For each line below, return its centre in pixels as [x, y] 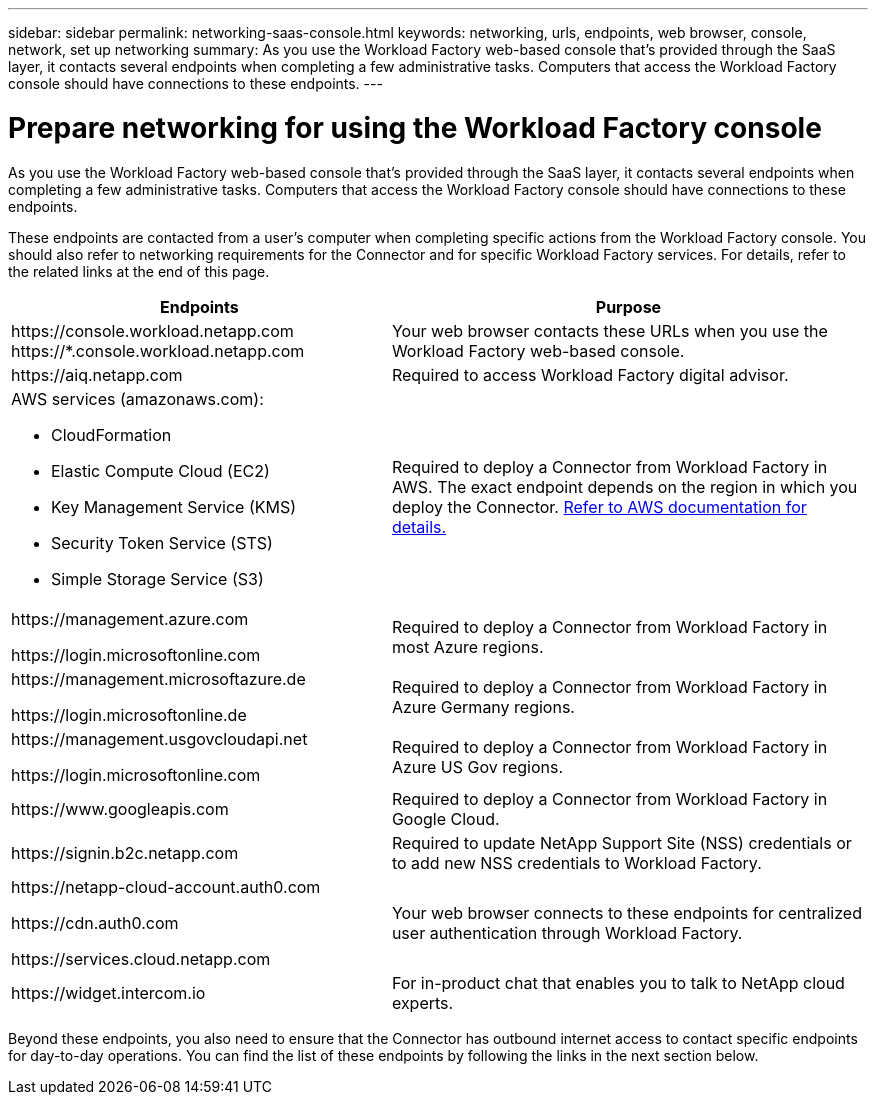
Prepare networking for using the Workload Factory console [415, 127]
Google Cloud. [445, 818]
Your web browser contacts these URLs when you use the [609, 330]
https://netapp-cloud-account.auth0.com [166, 886]
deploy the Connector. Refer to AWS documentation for [599, 506]
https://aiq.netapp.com [97, 374]
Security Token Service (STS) [162, 542]
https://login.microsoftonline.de [129, 714]
